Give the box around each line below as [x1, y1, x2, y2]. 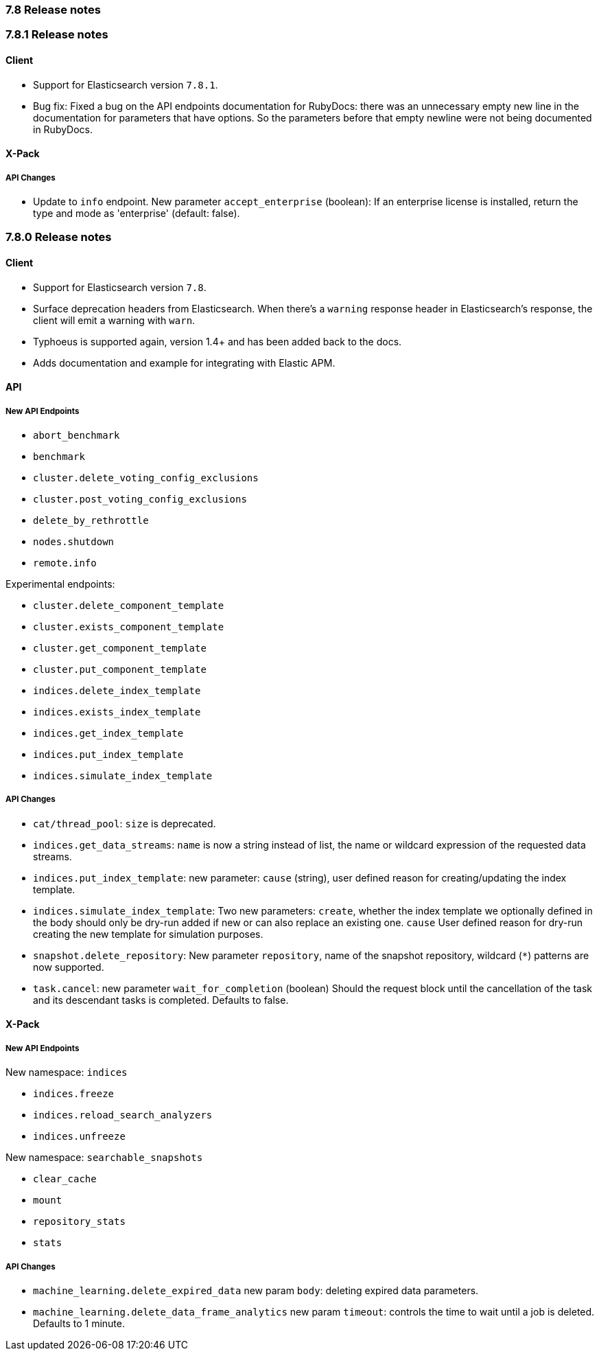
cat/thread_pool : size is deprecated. [33, 817, 216, 829]
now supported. [33, 961, 104, 973]
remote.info [33, 557, 97, 568]
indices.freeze [33, 1088, 115, 1100]
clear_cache [33, 1173, 97, 1185]
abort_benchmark [33, 429, 120, 441]
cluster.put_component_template [33, 663, 207, 675]
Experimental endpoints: [5, 577, 115, 590]
